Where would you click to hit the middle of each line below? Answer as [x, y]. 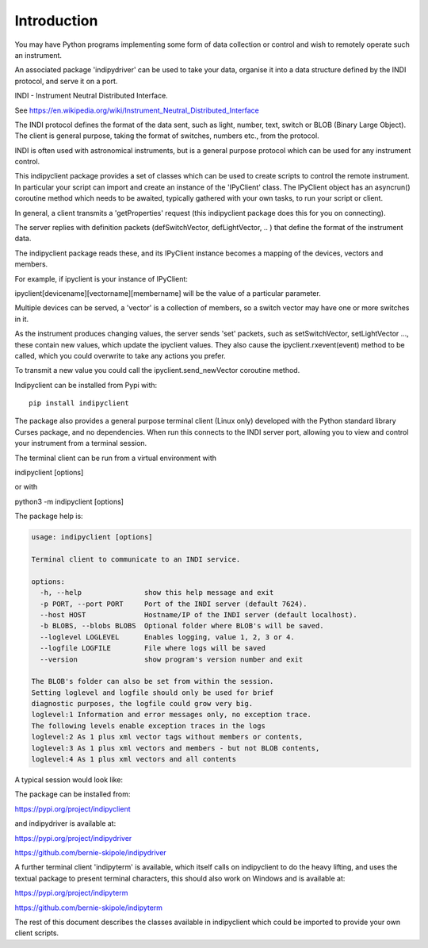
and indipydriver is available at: [65, 823]
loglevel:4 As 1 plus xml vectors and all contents [134, 759]
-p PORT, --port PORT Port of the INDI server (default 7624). [174, 604]
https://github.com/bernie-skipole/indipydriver [90, 852]
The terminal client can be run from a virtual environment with [116, 458]
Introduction [56, 21]
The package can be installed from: [73, 794]
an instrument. [38, 55]
